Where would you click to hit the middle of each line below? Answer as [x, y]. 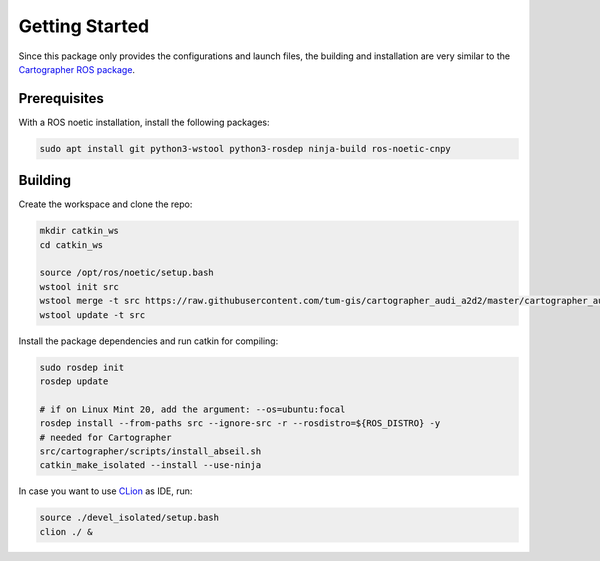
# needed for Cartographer [105, 437]
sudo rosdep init [82, 367]
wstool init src [79, 286]
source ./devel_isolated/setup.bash [129, 518]
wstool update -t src [92, 314]
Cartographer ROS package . [76, 69]
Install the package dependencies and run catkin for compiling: [148, 341]
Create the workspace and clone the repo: [105, 204]
